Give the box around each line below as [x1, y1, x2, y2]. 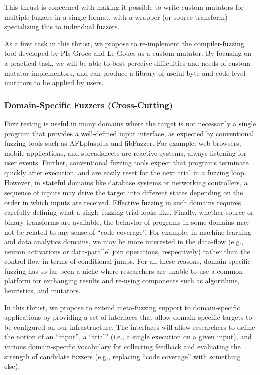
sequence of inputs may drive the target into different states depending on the [4, 187, 243, 198]
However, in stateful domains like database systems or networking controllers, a [4, 177, 248, 187]
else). [4, 361, 20, 371]
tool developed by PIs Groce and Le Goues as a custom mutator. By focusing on [4, 48, 251, 58]
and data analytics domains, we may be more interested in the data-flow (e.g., [4, 236, 244, 247]
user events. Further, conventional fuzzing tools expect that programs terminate [4, 157, 249, 168]
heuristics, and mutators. [4, 285, 81, 296]
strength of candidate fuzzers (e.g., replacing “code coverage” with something [4, 351, 241, 361]
